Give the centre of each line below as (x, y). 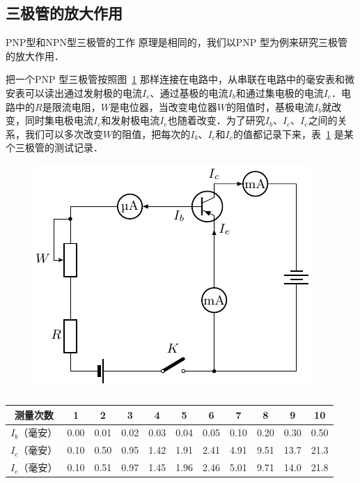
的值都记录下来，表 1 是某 (294, 133)
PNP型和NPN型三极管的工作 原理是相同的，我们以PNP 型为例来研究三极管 (177, 42)
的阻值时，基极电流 (271, 106)
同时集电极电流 (59, 120)
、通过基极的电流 (189, 92)
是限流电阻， (71, 106)
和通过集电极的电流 (280, 92)
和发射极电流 (131, 120)
